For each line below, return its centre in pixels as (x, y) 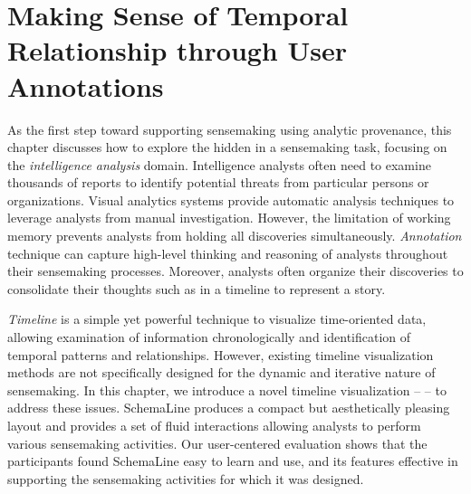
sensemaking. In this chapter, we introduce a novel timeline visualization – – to (227, 389)
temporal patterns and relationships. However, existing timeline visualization (221, 354)
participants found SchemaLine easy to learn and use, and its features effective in (233, 461)
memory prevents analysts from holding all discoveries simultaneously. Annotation (235, 236)
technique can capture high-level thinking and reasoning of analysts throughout (228, 253)
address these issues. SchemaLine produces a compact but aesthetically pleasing (229, 408)
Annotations (86, 85)
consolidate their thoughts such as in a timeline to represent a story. (197, 288)
